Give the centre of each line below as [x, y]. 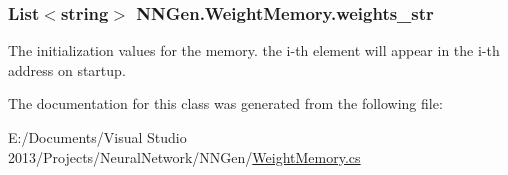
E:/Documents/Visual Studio [97, 137]
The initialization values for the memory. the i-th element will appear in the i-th [254, 50]
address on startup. [67, 69]
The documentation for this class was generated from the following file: [225, 103]
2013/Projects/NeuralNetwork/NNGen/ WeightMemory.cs [184, 156]
